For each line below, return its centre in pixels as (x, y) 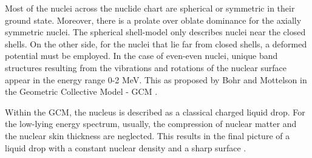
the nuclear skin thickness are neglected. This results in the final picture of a (148, 135)
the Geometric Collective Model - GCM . (81, 91)
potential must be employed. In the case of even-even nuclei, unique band (141, 56)
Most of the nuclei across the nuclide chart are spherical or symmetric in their (150, 8)
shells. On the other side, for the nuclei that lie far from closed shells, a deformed (156, 43)
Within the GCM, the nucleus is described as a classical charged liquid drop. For (155, 112)
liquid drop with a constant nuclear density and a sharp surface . (126, 147)
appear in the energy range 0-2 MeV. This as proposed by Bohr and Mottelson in (156, 79)
